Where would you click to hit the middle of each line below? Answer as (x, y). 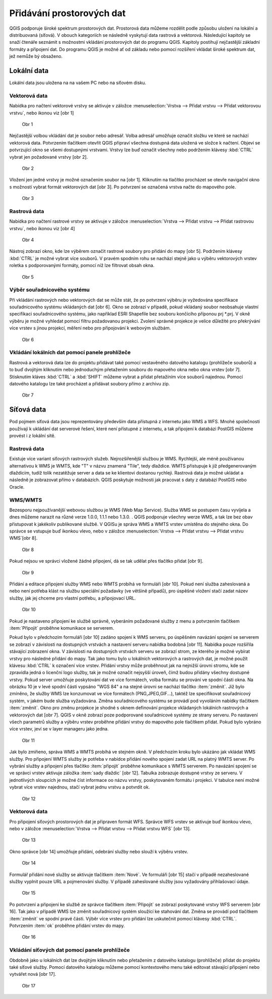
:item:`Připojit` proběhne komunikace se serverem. (62, 628)
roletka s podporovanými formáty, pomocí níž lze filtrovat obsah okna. (82, 265)
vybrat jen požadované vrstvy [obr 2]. (49, 157)
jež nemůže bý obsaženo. (36, 56)
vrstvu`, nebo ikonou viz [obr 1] (42, 113)
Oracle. (17, 487)
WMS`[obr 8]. (23, 538)
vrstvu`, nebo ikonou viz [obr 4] (42, 228)
